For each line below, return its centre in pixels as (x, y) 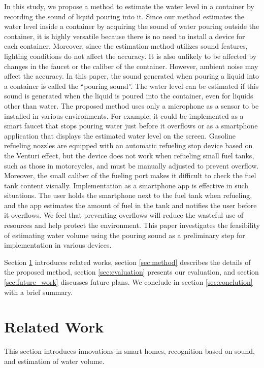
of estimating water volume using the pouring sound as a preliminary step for (125, 235)
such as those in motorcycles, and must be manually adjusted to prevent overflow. (131, 165)
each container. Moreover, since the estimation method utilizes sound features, (126, 46)
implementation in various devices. (58, 245)
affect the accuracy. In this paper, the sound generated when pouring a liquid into (132, 76)
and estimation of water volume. (54, 361)
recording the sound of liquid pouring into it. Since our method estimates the (124, 16)
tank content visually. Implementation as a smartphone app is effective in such (126, 185)
